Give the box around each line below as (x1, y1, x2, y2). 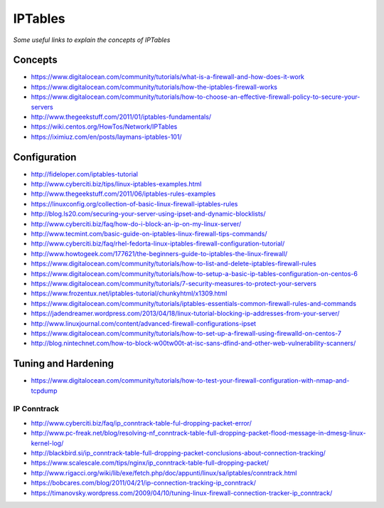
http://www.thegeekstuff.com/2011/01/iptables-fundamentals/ (31, 112, 212, 121)
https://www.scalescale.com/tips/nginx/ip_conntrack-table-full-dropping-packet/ (31, 459, 270, 467)
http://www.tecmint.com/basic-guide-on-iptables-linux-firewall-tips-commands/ (31, 230, 267, 238)
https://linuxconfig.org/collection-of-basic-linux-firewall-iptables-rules (31, 199, 238, 208)
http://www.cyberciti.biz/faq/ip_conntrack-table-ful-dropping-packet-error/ (31, 418, 252, 427)
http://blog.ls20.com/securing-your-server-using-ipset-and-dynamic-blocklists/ (31, 210, 266, 218)
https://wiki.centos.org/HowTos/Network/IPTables (31, 122, 178, 131)
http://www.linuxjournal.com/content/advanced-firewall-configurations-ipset (31, 319, 256, 327)
